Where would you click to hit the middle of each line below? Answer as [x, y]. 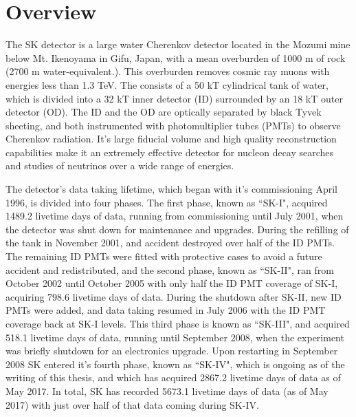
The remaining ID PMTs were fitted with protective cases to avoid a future [164, 256]
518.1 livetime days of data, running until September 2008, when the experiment [175, 337]
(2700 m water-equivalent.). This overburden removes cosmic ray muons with [168, 71]
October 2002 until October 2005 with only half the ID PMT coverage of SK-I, [172, 283]
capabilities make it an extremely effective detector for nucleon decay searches [170, 152]
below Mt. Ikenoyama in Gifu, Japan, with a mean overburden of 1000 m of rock [176, 57]
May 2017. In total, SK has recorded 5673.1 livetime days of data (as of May [167, 391]
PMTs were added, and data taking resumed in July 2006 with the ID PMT [166, 310]
